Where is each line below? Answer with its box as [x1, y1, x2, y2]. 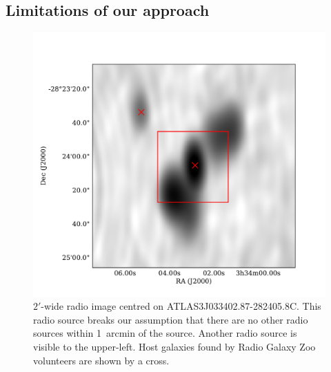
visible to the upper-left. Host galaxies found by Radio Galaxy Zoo [33, 339, 316, 353]
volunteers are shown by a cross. [33, 353, 170, 367]
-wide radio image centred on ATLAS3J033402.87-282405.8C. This [41, 299, 321, 313]
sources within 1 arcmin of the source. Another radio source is [33, 326, 297, 340]
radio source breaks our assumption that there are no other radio [33, 312, 308, 326]
